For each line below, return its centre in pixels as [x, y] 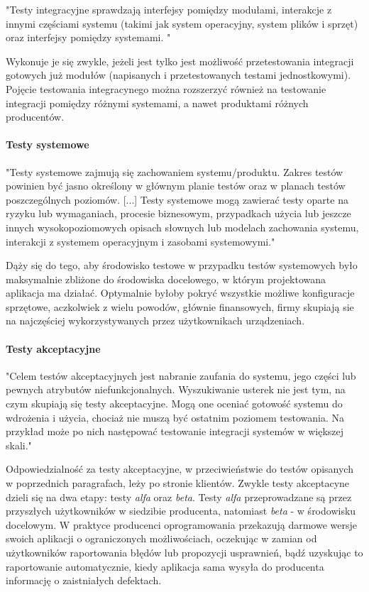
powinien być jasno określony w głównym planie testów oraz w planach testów [176, 186]
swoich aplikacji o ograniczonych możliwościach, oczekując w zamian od [161, 538]
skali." [19, 445]
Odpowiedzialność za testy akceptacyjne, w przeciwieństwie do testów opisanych [180, 469]
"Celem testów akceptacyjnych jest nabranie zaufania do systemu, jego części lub [181, 375]
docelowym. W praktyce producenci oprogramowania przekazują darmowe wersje [181, 524]
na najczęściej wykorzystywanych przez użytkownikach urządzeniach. [155, 320]
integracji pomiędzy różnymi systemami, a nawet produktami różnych [157, 103]
